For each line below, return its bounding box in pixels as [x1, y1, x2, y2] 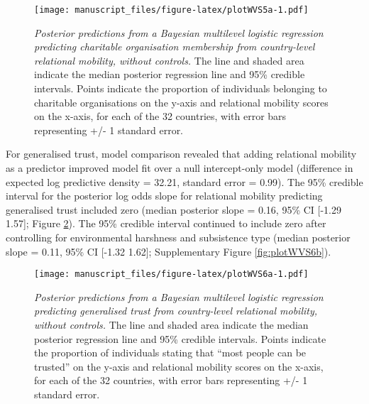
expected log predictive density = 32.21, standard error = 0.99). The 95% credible [6, 174, 363, 189]
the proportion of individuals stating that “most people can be [34, 345, 307, 360]
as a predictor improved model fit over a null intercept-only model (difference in [6, 160, 353, 175]
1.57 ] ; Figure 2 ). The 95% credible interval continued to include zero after [6, 216, 326, 231]
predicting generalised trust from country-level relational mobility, [34, 303, 318, 318]
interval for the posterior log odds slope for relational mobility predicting [6, 188, 323, 203]
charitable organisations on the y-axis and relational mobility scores [34, 94, 329, 109]
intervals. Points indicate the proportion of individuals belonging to [34, 81, 327, 96]
